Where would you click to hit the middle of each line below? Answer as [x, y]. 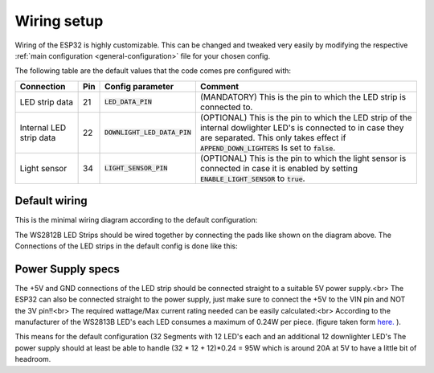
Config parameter [139, 86]
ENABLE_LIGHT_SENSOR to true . [252, 178]
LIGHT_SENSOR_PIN [136, 168]
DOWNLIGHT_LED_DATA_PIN [148, 133]
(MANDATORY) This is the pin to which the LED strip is [303, 96]
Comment [219, 86]
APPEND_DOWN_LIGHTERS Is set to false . [268, 147]
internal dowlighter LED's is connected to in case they [302, 127]
